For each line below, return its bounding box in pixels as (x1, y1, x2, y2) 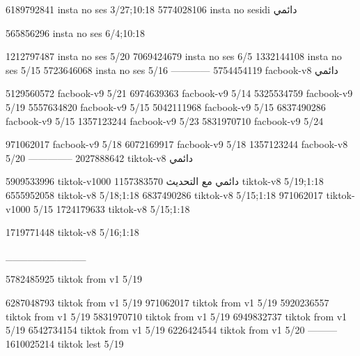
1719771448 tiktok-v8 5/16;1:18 (6, 225, 139, 239)
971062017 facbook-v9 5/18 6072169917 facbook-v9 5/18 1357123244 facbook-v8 (6, 137, 348, 151)
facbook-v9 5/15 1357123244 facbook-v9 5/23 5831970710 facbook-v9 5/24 (6, 113, 324, 128)
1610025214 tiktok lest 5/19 (6, 336, 124, 350)
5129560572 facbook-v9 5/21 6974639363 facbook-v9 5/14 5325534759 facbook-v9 (6, 86, 353, 101)
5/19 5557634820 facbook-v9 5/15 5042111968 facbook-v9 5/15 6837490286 (6, 99, 326, 114)
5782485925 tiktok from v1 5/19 (6, 272, 143, 286)
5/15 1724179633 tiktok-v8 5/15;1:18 (33, 201, 190, 216)
